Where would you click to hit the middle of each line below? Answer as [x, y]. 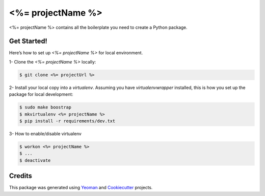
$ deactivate [35, 160]
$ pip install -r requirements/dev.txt [67, 121]
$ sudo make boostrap [45, 107]
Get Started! [28, 41]
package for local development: [41, 94]
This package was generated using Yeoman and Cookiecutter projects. [81, 188]
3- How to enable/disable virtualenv [45, 133]
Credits [21, 176]
